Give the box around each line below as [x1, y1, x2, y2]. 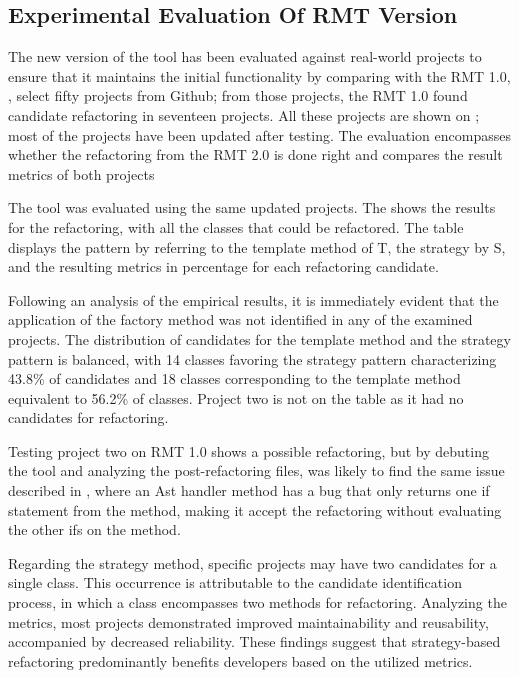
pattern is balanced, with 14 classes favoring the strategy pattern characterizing [8, 348, 497, 369]
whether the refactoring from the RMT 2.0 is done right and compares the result [8, 144, 503, 165]
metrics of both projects [8, 163, 155, 184]
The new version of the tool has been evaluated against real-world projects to [8, 46, 482, 67]
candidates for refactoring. [8, 407, 169, 428]
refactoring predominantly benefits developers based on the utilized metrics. [8, 650, 473, 671]
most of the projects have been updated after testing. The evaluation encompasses [8, 124, 511, 145]
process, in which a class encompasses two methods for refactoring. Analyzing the [8, 592, 507, 613]
